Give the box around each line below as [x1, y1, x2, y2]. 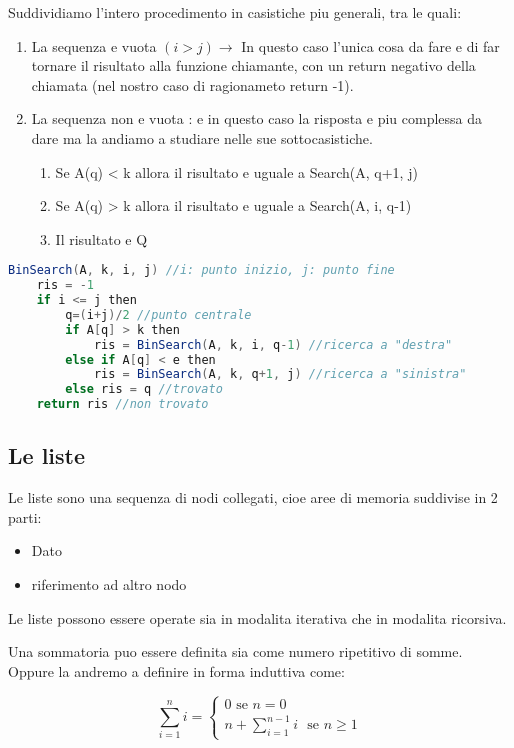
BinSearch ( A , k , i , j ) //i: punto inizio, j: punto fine [8, 263, 395, 278]
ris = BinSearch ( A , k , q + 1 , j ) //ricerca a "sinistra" [93, 367, 467, 382]
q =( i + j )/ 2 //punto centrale [65, 307, 252, 322]
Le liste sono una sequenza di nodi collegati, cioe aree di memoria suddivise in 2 [8, 487, 498, 508]
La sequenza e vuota [31, 35, 157, 56]
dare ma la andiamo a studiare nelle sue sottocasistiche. [31, 127, 373, 148]
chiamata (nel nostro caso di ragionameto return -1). [31, 74, 354, 95]
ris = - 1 [36, 278, 94, 293]
